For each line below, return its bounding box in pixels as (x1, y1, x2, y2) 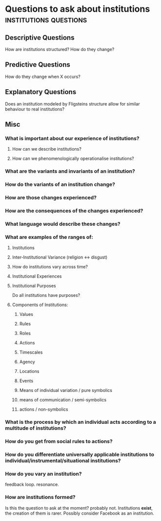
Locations (19, 368, 40, 374)
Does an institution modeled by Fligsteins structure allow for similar (5, 101, 140, 106)
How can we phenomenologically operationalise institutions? (12, 156, 134, 161)
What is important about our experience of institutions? (5, 135, 140, 142)
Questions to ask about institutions (5, 3, 150, 15)
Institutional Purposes (12, 283, 56, 289)
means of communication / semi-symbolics (19, 397, 106, 403)
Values (19, 312, 33, 317)
